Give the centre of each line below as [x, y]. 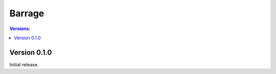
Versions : [20, 29]
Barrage [27, 13]
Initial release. [24, 64]
